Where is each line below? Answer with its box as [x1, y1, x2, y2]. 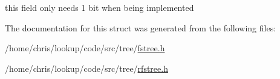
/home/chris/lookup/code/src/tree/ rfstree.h [5, 62, 168, 74]
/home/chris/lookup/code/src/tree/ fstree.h [5, 42, 165, 54]
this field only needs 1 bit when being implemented [5, 1, 194, 13]
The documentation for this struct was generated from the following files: [5, 21, 276, 34]
